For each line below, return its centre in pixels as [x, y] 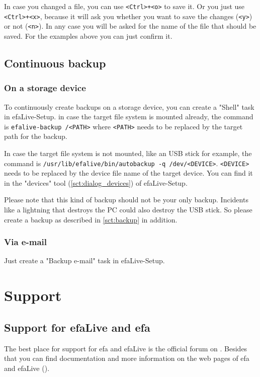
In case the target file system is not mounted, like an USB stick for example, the [128, 153]
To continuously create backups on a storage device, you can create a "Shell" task [129, 106]
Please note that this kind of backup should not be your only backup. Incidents [126, 200]
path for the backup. [36, 136]
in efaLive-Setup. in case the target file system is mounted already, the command [129, 117]
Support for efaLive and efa [77, 327]
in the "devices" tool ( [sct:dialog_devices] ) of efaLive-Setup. [96, 182]
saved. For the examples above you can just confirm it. [88, 35]
